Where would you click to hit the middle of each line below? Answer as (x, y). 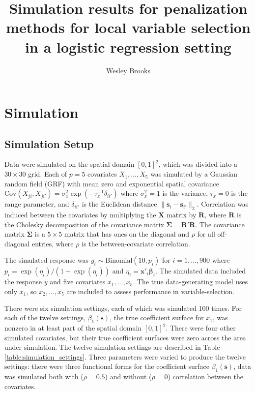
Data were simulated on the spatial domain (70, 164)
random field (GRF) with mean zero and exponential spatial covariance (112, 183)
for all (206, 234)
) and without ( (128, 377)
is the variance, (185, 193)
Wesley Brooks (128, 70)
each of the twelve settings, (45, 317)
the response (23, 282)
